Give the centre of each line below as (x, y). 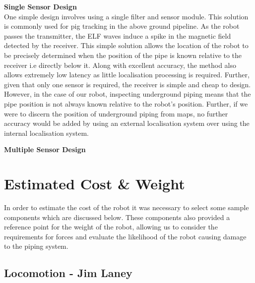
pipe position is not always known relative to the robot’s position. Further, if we (126, 103)
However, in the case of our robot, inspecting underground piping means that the (127, 94)
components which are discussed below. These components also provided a (117, 217)
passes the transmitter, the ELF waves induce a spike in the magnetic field (118, 35)
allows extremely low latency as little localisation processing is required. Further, (127, 75)
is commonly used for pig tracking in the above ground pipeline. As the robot (122, 26)
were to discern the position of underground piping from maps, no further (116, 113)
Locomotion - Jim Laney (68, 273)
